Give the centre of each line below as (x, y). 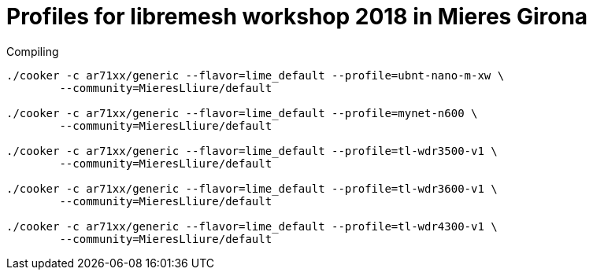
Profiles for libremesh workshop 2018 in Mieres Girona (297, 17)
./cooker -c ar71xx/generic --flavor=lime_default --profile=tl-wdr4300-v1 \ (252, 226)
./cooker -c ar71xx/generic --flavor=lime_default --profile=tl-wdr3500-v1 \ (252, 151)
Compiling (33, 51)
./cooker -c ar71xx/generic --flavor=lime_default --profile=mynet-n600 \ (242, 113)
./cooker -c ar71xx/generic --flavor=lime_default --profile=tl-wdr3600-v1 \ (252, 188)
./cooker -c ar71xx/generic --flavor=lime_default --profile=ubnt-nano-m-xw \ (256, 75)
